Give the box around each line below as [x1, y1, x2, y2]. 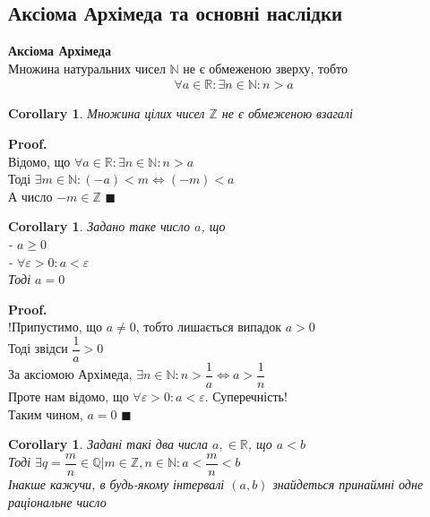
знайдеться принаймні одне [272, 474, 424, 493]
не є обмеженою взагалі [221, 104, 353, 123]
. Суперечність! [204, 387, 288, 406]
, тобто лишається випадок [135, 317, 281, 336]
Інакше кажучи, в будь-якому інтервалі [8, 474, 225, 493]
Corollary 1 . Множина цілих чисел [8, 104, 205, 123]
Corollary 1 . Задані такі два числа [8, 435, 209, 453]
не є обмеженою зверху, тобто [183, 58, 348, 77]
